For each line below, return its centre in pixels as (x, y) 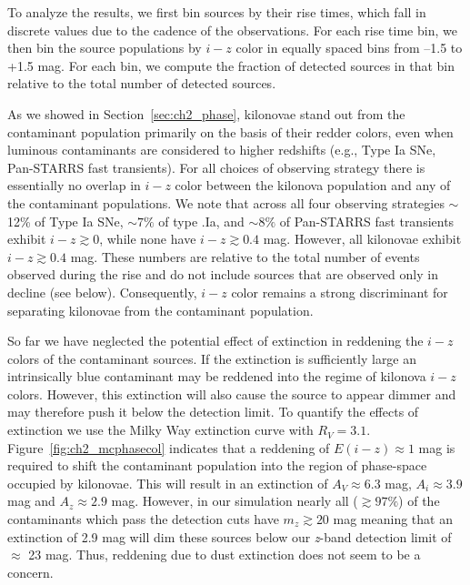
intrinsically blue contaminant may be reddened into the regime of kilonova (217, 376)
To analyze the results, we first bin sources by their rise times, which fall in (217, 12)
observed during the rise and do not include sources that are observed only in (223, 274)
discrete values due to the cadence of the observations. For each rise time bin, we (232, 30)
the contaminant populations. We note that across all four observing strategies (226, 202)
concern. (30, 572)
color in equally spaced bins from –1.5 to (349, 48)
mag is (437, 447)
